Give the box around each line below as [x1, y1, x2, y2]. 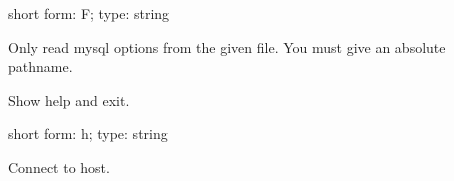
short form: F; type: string [8, 3, 170, 23]
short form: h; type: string [8, 123, 168, 144]
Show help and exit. [8, 89, 130, 110]
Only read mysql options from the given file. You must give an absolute [8, 36, 446, 57]
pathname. [8, 56, 73, 77]
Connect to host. [8, 156, 110, 177]
